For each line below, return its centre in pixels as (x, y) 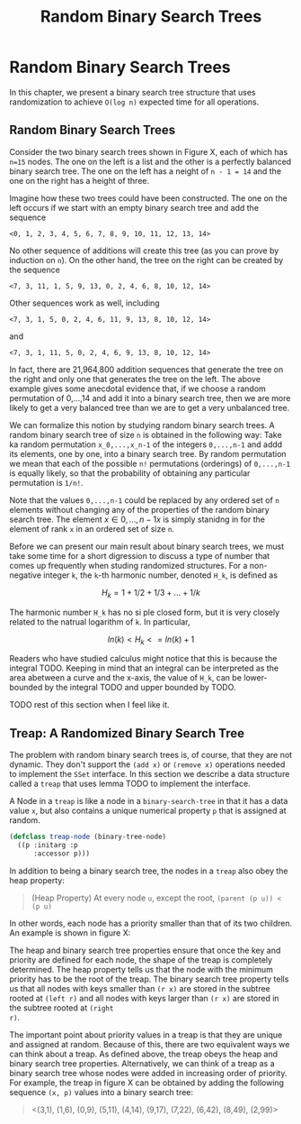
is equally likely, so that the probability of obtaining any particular (130, 473)
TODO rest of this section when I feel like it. (89, 705)
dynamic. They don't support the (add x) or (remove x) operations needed (147, 764)
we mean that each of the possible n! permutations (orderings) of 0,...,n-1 (150, 463)
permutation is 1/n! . (46, 482)
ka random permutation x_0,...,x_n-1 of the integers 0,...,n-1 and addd (146, 444)
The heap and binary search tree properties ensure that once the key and (145, 950)
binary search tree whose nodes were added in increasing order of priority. (148, 1073)
